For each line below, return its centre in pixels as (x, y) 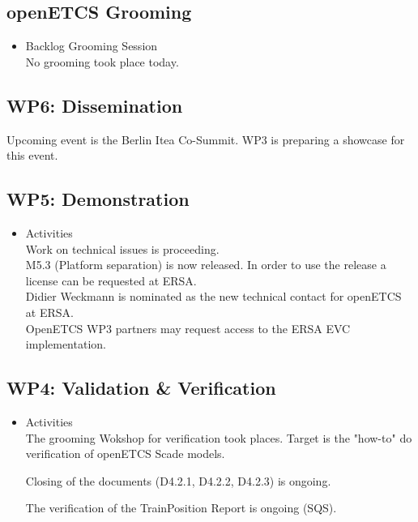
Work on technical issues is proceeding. (122, 248)
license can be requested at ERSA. (111, 280)
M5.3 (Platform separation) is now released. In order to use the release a (206, 265)
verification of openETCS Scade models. (125, 454)
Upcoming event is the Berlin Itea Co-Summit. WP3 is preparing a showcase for (206, 139)
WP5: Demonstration (98, 199)
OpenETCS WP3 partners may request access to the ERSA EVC (188, 328)
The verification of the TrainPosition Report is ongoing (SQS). (181, 508)
